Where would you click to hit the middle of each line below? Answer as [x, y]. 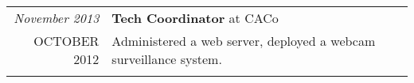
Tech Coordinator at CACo [195, 18]
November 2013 [57, 18]
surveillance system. [167, 59]
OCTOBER [66, 41]
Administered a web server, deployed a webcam [244, 41]
